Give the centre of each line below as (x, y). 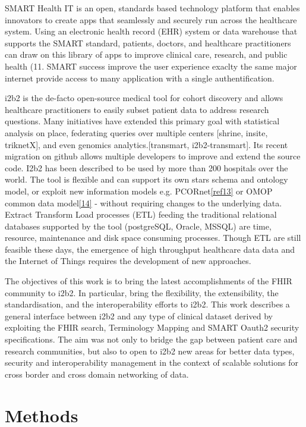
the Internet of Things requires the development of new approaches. (128, 261)
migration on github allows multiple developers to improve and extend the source (153, 156)
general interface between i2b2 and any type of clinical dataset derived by (139, 315)
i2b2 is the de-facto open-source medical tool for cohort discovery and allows (144, 98)
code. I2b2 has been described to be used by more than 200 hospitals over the (146, 167)
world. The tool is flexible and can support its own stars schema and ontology (146, 179)
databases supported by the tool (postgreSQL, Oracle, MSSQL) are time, (138, 226)
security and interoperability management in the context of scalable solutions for (152, 362)
